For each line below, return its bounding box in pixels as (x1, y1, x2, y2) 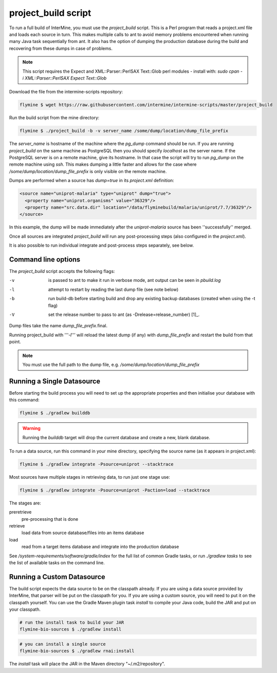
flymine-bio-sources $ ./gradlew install (19, 627, 122, 632)
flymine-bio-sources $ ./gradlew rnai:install (19, 648, 135, 654)
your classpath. (9, 606, 41, 613)
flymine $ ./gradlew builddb (19, 410, 91, 416)
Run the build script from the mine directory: (9, 115, 100, 121)
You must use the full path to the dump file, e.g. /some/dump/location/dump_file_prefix (22, 361, 200, 367)
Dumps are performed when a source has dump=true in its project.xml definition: (9, 178, 174, 183)
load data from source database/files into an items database (21, 530, 144, 536)
